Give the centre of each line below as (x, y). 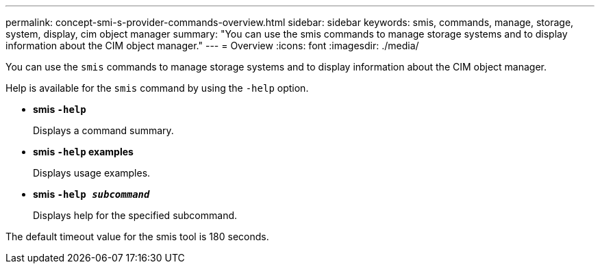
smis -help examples (83, 152)
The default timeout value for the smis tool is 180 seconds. (137, 236)
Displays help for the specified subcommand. (135, 215)
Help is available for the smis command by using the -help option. (157, 88)
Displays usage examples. (92, 173)
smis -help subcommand (91, 194)
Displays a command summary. (103, 130)
